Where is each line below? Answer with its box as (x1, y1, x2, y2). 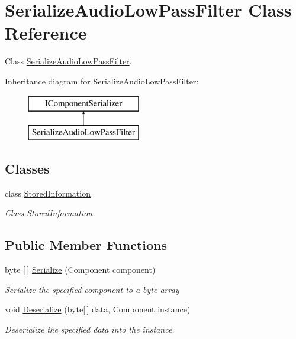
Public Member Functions (5, 236, 167, 254)
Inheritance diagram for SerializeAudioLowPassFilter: (5, 74, 199, 87)
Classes (5, 159, 50, 178)
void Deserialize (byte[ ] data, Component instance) (5, 303, 191, 315)
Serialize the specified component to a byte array (5, 283, 179, 295)
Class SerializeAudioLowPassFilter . (5, 55, 132, 67)
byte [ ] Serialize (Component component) (5, 263, 156, 276)
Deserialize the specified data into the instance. (5, 323, 175, 335)
